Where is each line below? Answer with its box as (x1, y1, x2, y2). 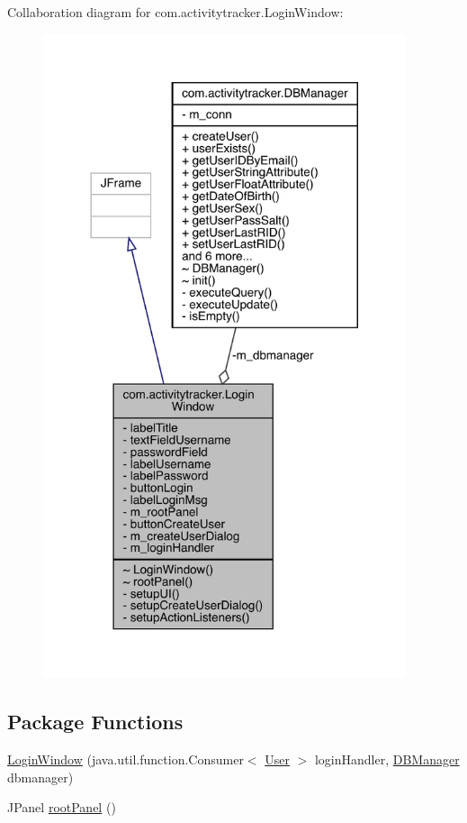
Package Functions (7, 708, 184, 736)
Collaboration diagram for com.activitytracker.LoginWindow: (7, 3, 344, 21)
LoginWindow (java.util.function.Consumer (7, 749, 244, 768)
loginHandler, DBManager (314, 749, 460, 768)
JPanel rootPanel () (7, 798, 116, 817)
